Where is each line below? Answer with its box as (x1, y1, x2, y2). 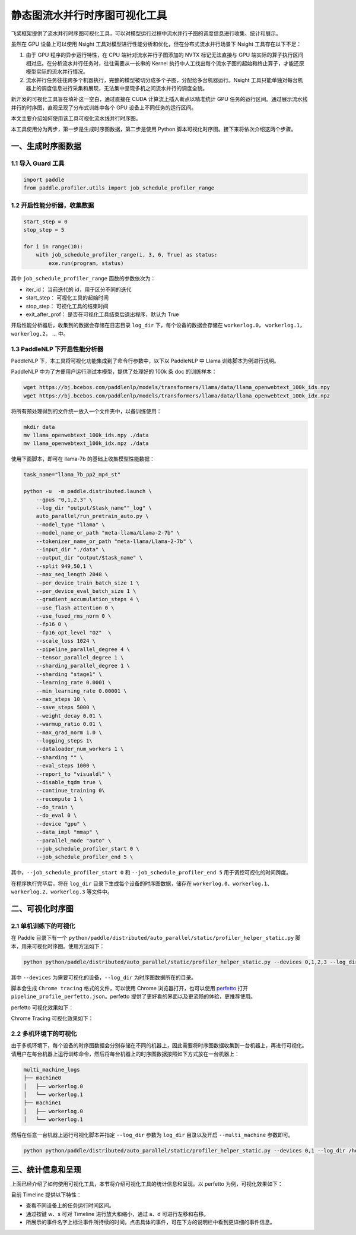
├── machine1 (23, 1100, 62, 1106)
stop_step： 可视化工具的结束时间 (26, 302, 109, 309)
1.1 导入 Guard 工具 (11, 159, 65, 168)
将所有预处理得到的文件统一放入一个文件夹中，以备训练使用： (11, 408, 162, 415)
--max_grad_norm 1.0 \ (36, 729, 102, 736)
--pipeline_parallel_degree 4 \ (36, 646, 131, 653)
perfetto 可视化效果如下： (11, 1004, 74, 1011)
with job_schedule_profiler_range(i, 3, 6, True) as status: (36, 251, 218, 258)
